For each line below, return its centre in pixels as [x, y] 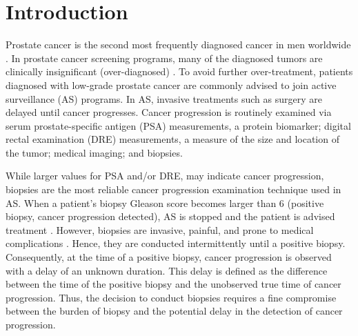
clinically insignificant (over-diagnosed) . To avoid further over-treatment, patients [179, 71]
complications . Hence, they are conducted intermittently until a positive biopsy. [176, 243]
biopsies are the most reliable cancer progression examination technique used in [173, 189]
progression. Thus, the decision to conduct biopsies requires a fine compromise [171, 297]
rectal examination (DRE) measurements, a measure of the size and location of [172, 139]
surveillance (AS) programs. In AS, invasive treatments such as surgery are [164, 98]
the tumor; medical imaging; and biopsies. [94, 152]
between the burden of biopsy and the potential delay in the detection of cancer [174, 311]
